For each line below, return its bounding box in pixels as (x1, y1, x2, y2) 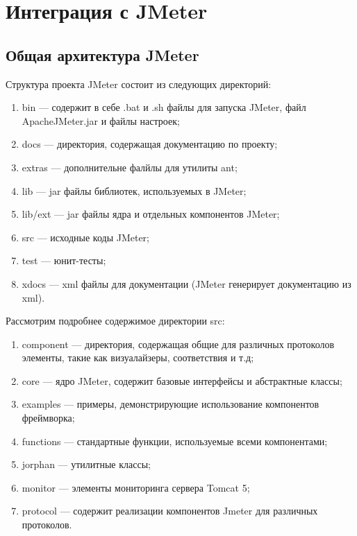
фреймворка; (22, 410, 75, 425)
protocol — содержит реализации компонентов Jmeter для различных (22, 503, 318, 518)
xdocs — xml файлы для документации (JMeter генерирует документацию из (22, 276, 351, 291)
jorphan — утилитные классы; (22, 457, 151, 472)
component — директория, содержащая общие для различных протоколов (22, 336, 335, 351)
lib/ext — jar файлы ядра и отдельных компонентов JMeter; (22, 207, 280, 221)
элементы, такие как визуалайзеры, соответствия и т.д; (22, 350, 254, 365)
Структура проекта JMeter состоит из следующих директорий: (6, 76, 272, 91)
